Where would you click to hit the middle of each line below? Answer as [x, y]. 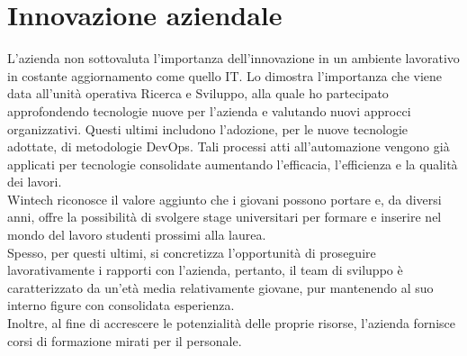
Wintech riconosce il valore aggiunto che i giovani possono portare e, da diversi [225, 199]
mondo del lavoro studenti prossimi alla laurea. [137, 235]
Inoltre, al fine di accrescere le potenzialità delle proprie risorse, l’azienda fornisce [231, 323]
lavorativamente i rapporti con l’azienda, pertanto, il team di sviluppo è [205, 270]
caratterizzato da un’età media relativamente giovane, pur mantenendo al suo [220, 287]
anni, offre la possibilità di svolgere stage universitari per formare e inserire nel [225, 217]
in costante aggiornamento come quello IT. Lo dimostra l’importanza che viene [225, 75]
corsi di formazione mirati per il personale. [125, 340]
